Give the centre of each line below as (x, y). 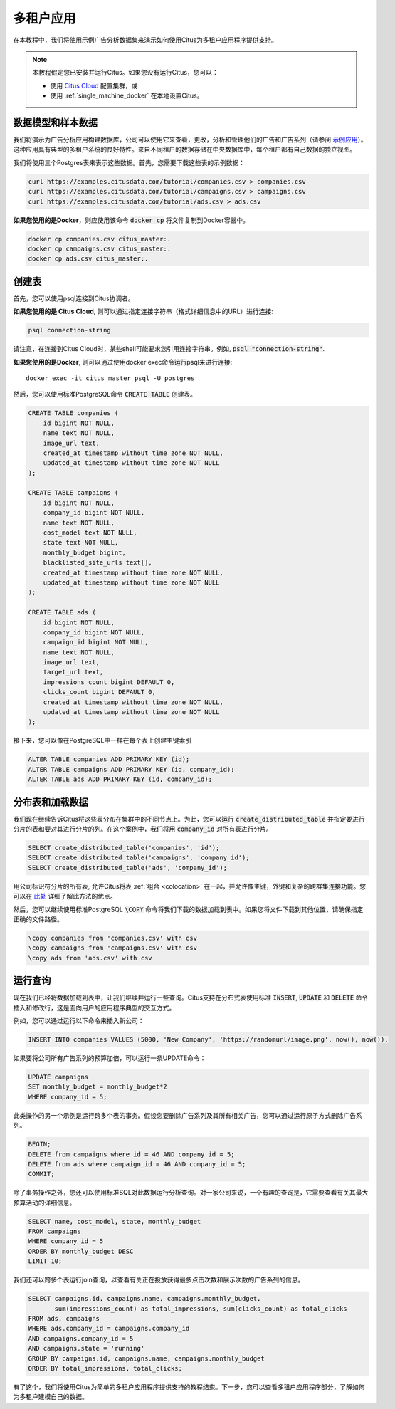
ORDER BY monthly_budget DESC (81, 1251)
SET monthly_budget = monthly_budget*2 (98, 1087)
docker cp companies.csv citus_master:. (99, 239)
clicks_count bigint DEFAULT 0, (100, 692)
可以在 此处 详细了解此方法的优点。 (65, 896)
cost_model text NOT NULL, (90, 533)
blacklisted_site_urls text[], (98, 563)
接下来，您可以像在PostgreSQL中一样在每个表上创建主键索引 (102, 740)
